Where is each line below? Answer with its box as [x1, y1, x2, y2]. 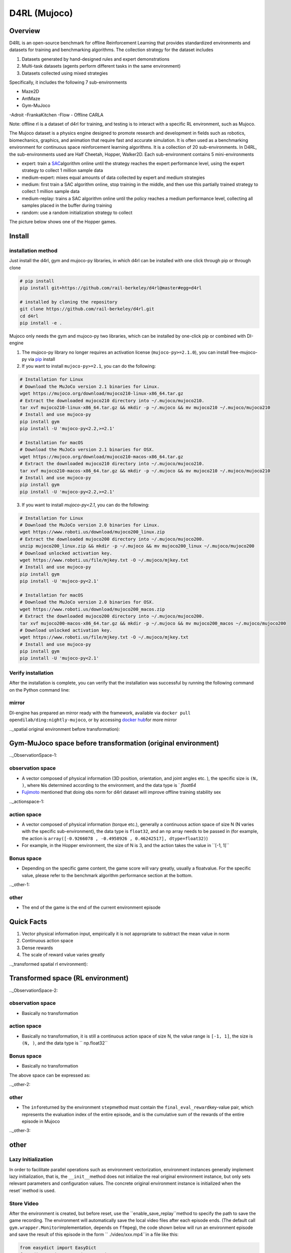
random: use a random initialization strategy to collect [21, 210, 132, 216]
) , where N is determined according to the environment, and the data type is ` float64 [21, 782, 196, 788]
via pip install [28, 356, 55, 362]
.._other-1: [9, 881, 30, 887]
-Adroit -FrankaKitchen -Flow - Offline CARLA [9, 112, 103, 118]
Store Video [9, 1200, 39, 1207]
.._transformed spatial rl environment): [9, 961, 88, 967]
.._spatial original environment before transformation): [9, 726, 120, 732]
